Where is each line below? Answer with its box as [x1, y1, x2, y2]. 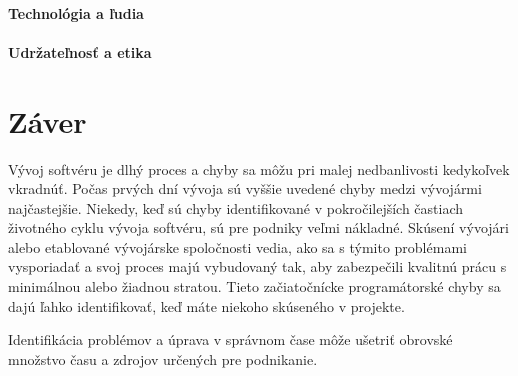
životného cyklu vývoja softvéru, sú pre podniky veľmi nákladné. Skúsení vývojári [8, 217, 509, 238]
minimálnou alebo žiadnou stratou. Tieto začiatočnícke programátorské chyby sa [8, 276, 501, 297]
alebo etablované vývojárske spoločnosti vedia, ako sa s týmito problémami [8, 236, 467, 257]
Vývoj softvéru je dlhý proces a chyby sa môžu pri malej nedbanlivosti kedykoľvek [8, 158, 510, 179]
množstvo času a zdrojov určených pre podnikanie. [8, 348, 318, 369]
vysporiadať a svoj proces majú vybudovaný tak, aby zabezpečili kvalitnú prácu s [8, 256, 507, 277]
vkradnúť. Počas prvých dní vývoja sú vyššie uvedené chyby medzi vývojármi [8, 178, 482, 199]
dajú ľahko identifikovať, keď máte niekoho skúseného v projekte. [8, 295, 405, 316]
